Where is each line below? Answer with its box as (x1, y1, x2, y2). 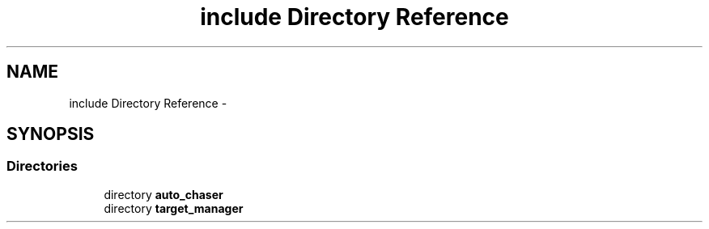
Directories (6, 158, 78, 175)
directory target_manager (104, 201, 244, 215)
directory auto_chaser (104, 187, 223, 201)
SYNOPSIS (6, 124, 95, 145)
